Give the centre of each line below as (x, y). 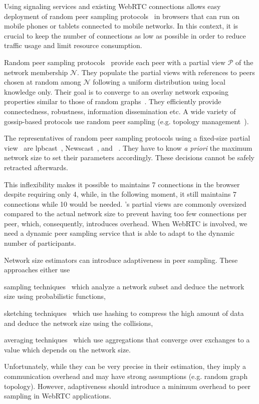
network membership (36, 72)
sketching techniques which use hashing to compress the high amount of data (124, 313)
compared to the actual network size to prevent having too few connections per (125, 214)
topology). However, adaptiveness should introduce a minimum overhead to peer (127, 386)
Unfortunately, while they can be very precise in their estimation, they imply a (125, 366)
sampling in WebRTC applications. (58, 396)
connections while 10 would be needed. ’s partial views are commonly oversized (125, 204)
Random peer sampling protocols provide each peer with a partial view (115, 62)
